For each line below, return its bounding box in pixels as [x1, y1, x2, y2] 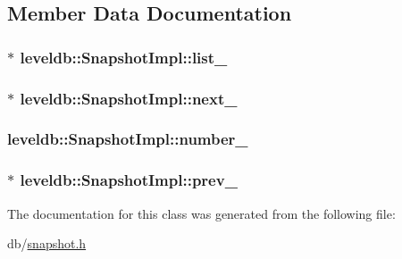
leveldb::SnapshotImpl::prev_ [20, 169, 238, 191]
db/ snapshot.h [7, 234, 87, 253]
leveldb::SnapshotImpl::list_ [20, 46, 228, 68]
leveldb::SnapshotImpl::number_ [7, 128, 248, 150]
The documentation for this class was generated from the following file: [7, 204, 396, 222]
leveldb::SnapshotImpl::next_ [20, 87, 238, 109]
